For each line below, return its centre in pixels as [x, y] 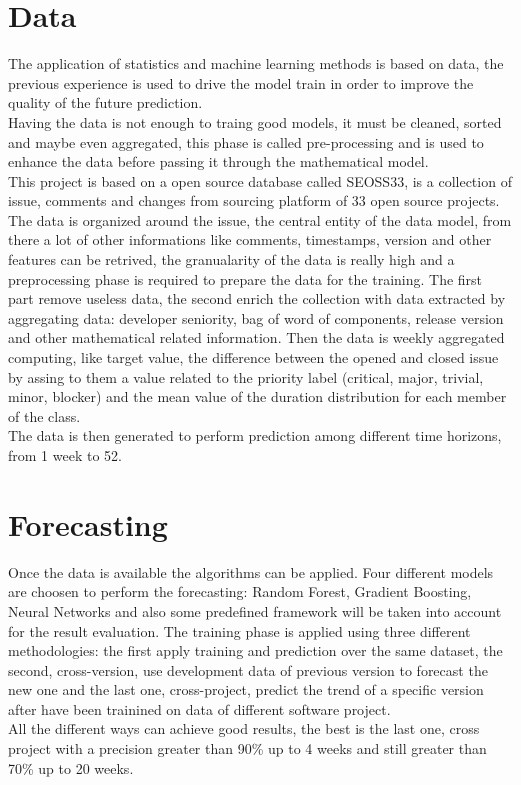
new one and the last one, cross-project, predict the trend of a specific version [246, 689]
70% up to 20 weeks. [71, 767]
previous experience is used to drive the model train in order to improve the [241, 82]
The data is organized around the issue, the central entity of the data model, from [260, 219]
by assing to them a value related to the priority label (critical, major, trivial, [246, 376]
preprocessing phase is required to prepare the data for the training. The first [245, 278]
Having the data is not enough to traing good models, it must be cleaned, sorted [255, 121]
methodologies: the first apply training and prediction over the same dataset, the [255, 650]
